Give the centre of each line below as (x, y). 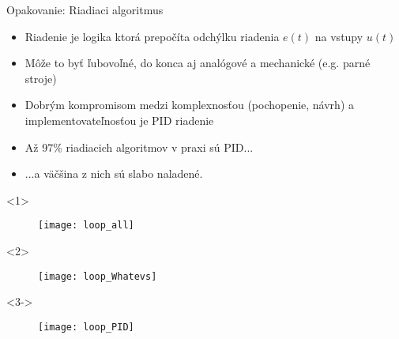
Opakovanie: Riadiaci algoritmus (85, 9)
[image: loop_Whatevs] (98, 276)
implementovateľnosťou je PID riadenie (119, 120)
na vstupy (339, 36)
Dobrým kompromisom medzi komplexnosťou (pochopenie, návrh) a (190, 105)
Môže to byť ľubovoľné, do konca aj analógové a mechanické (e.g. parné (198, 63)
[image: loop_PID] (86, 327)
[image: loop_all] (86, 226)
